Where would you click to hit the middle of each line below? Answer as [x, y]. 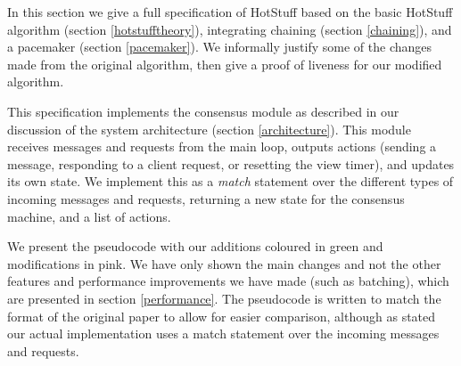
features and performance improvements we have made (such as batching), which [228, 281]
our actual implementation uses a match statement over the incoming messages [223, 333]
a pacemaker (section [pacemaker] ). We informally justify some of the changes [220, 47]
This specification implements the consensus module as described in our [203, 111]
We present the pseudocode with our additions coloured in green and [195, 246]
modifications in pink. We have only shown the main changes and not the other [224, 263]
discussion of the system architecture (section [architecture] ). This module [209, 129]
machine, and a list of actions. [89, 216]
